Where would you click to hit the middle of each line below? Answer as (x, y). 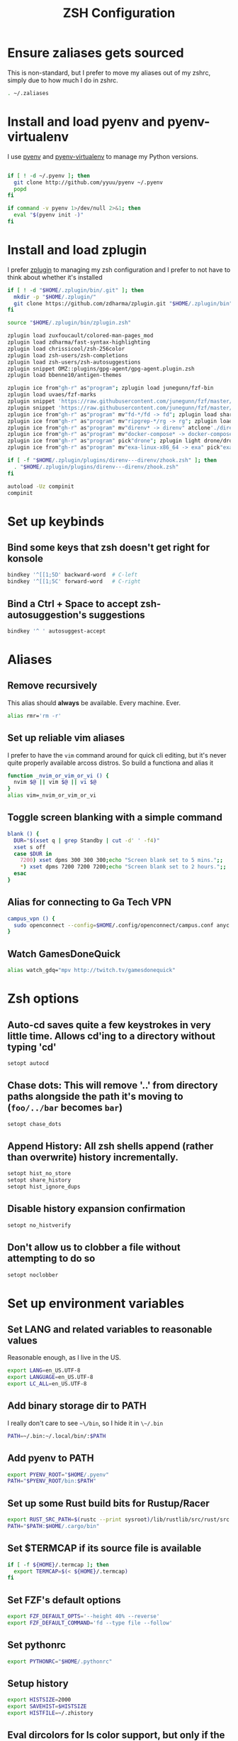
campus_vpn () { (31, 918)
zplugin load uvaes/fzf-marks (52, 395)
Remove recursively (52, 686)
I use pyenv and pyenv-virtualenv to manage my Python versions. (103, 156)
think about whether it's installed (55, 277)
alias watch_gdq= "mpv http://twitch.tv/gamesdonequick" (91, 971)
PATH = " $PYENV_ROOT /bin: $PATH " (52, 1481)
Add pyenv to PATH (51, 1458)
